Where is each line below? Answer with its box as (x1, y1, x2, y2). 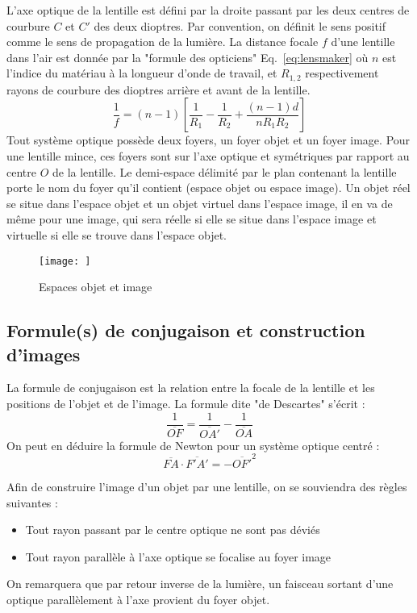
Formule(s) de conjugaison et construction (6, 318, 365, 343)
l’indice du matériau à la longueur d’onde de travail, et (6, 65, 277, 81)
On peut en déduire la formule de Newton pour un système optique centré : (6, 436, 380, 453)
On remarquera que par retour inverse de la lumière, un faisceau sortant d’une (6, 575, 394, 592)
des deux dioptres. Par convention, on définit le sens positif (94, 17, 386, 34)
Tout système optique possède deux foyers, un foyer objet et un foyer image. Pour (6, 131, 411, 148)
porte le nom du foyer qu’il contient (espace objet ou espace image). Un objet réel (6, 179, 411, 196)
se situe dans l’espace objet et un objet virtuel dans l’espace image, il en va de (6, 194, 393, 211)
